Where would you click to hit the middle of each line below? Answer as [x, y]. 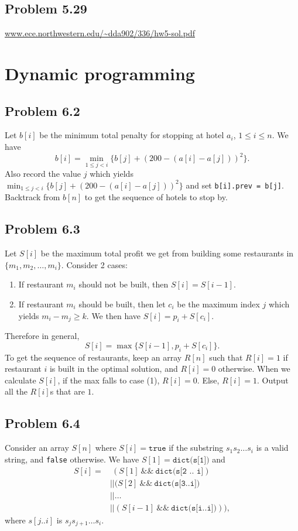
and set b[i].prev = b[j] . [235, 185]
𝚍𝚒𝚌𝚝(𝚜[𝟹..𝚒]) [177, 483]
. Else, [208, 380]
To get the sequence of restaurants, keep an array [93, 357]
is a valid [272, 448]
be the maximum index [218, 304]
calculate [20, 380]
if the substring [196, 448]
